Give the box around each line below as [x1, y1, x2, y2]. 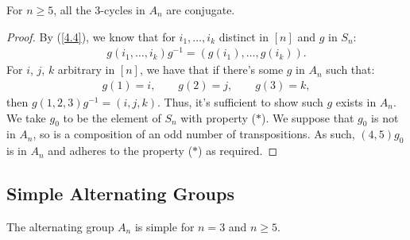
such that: [326, 61, 375, 78]
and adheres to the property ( [48, 142, 193, 159]
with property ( [180, 109, 256, 126]
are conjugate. [166, 2, 235, 17]
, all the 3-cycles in [53, 2, 145, 17]
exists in [335, 93, 377, 110]
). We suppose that [261, 109, 354, 126]
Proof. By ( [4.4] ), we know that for [6, 28, 176, 45]
